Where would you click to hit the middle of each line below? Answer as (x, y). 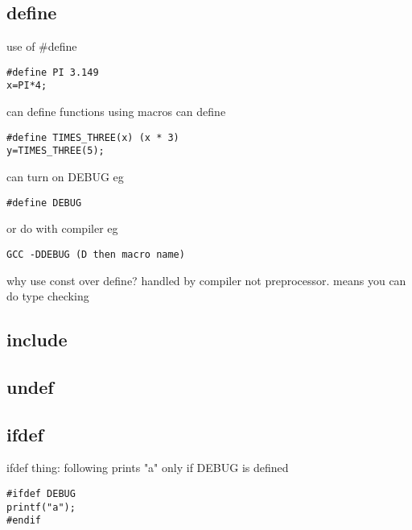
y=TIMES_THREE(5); (56, 151)
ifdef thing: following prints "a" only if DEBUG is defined (148, 468)
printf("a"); (41, 507)
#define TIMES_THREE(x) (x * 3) (93, 137)
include (37, 340)
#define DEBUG (44, 203)
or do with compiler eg (62, 228)
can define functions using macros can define (116, 112)
